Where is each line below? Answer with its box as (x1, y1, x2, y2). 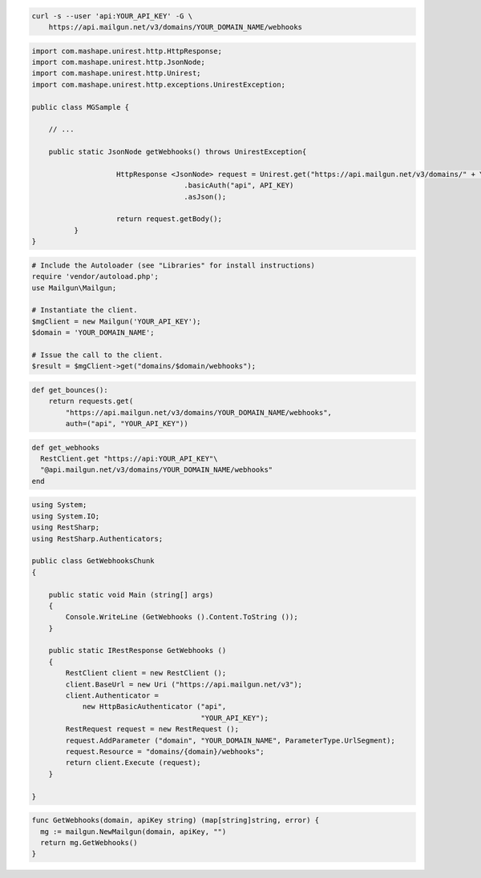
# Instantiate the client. (31, 305, 138, 315)
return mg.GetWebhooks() (40, 838, 138, 847)
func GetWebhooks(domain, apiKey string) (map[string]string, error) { (31, 816, 320, 825)
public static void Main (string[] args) (48, 590, 214, 599)
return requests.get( (48, 397, 134, 406)
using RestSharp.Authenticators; (31, 534, 164, 543)
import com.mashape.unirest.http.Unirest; (31, 69, 201, 78)
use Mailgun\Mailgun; (31, 283, 117, 292)
